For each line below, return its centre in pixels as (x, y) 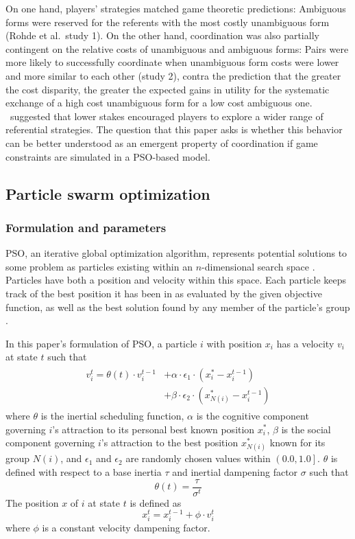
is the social (306, 429)
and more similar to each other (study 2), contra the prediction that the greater (173, 75)
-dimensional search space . (258, 266)
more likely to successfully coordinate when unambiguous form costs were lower (172, 62)
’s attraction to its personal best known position (154, 429)
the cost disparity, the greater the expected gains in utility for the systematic (168, 89)
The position (32, 502)
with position (234, 343)
